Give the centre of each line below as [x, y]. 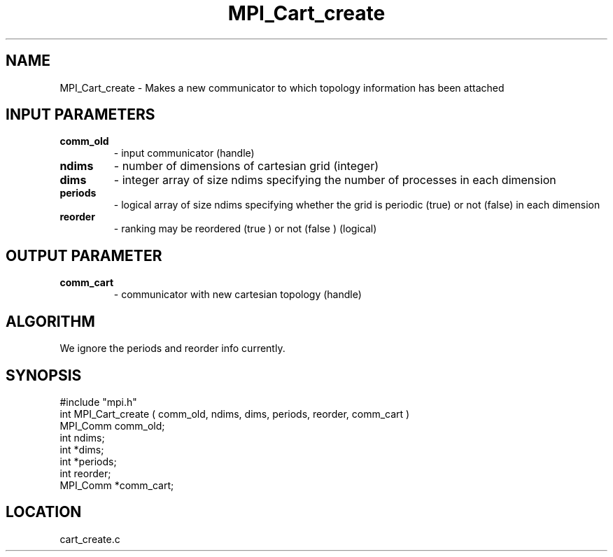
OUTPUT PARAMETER [84, 255]
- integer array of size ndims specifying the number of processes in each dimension [335, 180]
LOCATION [44, 512]
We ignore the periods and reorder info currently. [172, 348]
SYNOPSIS [44, 375]
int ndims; [82, 437]
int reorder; [85, 473]
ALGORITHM [50, 321]
